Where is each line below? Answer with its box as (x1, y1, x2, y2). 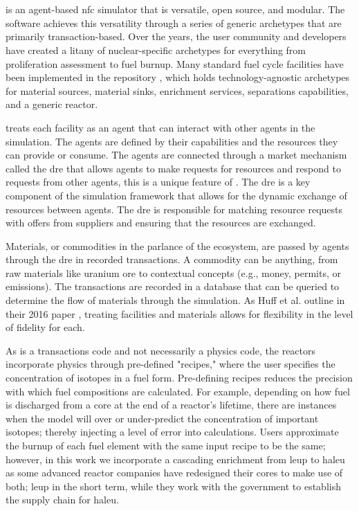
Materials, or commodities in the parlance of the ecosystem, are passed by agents (6, 238, 349, 253)
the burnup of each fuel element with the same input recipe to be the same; (6, 438, 326, 452)
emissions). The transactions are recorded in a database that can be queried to (6, 279, 340, 294)
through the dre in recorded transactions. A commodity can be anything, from (6, 252, 338, 267)
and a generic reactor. (6, 97, 98, 111)
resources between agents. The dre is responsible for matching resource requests (6, 201, 343, 216)
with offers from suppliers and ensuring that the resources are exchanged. (6, 215, 316, 230)
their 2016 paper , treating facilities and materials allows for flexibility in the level (6, 306, 353, 321)
